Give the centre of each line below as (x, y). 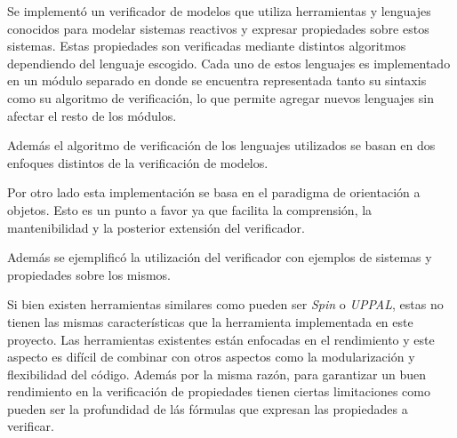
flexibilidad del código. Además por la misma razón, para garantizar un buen (216, 374)
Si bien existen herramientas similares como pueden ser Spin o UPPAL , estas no (225, 304)
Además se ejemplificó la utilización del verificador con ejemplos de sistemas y (220, 257)
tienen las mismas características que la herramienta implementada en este (210, 321)
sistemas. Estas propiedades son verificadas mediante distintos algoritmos (207, 46)
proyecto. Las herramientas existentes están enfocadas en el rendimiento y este (221, 339)
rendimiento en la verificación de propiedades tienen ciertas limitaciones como (219, 391)
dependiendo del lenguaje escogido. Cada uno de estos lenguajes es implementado (229, 63)
